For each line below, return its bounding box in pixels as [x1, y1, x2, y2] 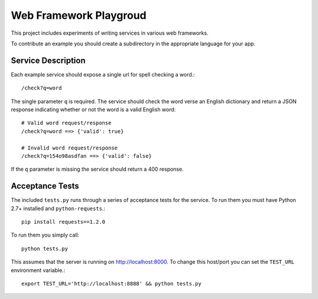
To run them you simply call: [11, 231, 79, 238]
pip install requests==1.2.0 [21, 218, 105, 225]
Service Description [11, 55, 85, 65]
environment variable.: [11, 267, 65, 274]
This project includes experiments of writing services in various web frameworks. [11, 29, 208, 36]
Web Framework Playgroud [11, 9, 147, 22]
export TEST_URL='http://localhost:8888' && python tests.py [21, 280, 201, 287]
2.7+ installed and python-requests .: [11, 205, 105, 212]
